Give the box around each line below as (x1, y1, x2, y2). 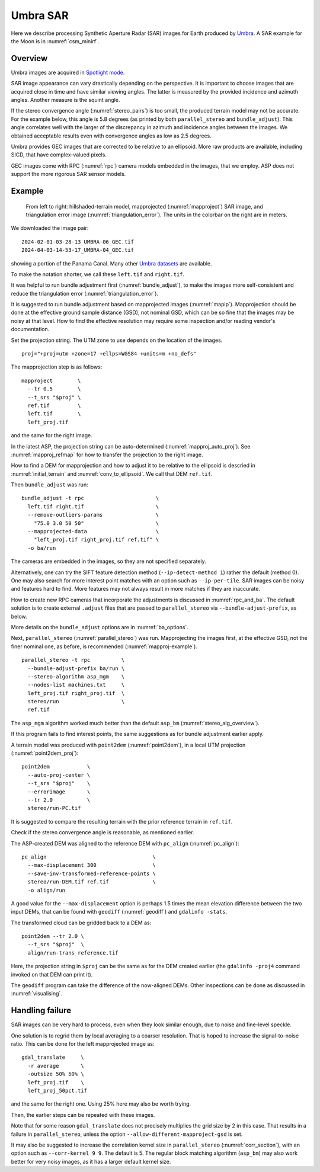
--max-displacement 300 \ (27, 862, 156, 869)
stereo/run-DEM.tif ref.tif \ (27, 879, 156, 885)
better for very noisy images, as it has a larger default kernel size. (11, 1158, 171, 1165)
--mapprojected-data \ (27, 528, 159, 535)
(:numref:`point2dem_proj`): (11, 750, 79, 757)
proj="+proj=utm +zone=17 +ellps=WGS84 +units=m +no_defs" (21, 350, 197, 357)
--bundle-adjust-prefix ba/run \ (27, 665, 125, 672)
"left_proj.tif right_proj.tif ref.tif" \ (33, 536, 159, 543)
